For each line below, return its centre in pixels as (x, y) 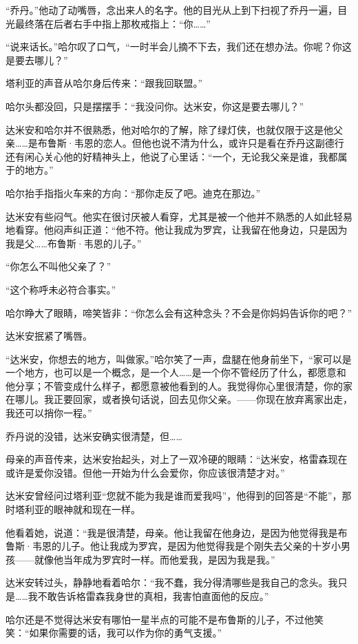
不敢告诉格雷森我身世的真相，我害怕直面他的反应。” (153, 596)
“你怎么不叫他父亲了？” (59, 266)
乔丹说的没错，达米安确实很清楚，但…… (94, 436)
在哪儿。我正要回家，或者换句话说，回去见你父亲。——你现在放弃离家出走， (179, 399)
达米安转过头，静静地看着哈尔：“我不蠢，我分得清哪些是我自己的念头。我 (172, 582)
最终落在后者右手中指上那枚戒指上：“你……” (113, 23)
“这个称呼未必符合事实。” (61, 289)
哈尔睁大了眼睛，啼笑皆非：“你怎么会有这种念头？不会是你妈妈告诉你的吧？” (179, 312)
